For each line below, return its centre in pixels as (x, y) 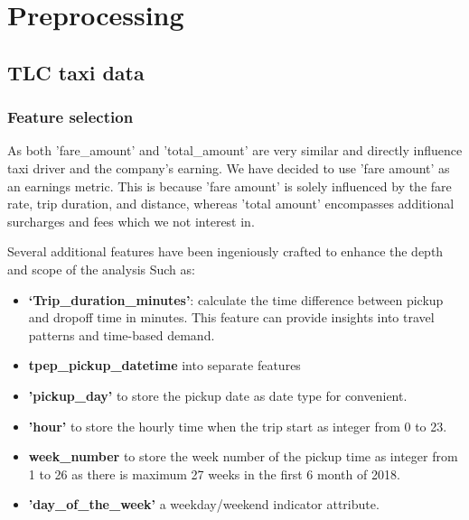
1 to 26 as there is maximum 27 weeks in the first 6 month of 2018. (214, 474)
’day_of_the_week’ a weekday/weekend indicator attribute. (204, 504)
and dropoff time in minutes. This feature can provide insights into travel (231, 317)
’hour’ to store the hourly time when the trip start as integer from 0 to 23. (238, 426)
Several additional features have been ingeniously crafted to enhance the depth (225, 251)
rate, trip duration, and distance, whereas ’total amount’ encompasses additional (231, 204)
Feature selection (70, 117)
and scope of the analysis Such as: (101, 269)
